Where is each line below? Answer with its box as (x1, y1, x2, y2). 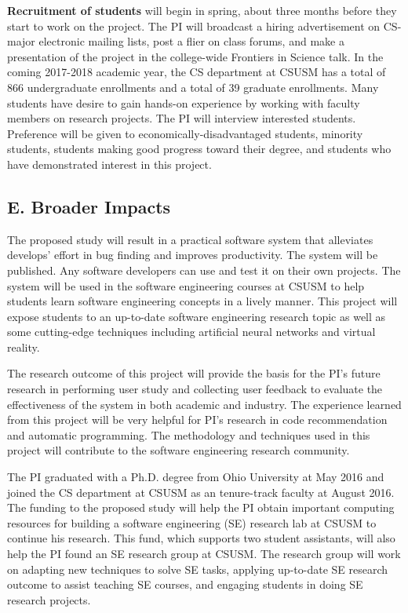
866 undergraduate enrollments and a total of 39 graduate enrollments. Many (7, 78, 379, 95)
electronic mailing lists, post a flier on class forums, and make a (38, 33, 344, 49)
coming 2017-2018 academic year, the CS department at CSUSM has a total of (7, 64, 386, 80)
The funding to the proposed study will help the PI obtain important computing (7, 499, 395, 516)
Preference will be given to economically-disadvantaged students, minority (7, 125, 363, 141)
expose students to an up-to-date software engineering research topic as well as (7, 308, 386, 324)
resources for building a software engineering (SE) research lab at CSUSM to (7, 514, 377, 531)
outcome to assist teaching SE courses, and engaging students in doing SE (7, 576, 363, 593)
